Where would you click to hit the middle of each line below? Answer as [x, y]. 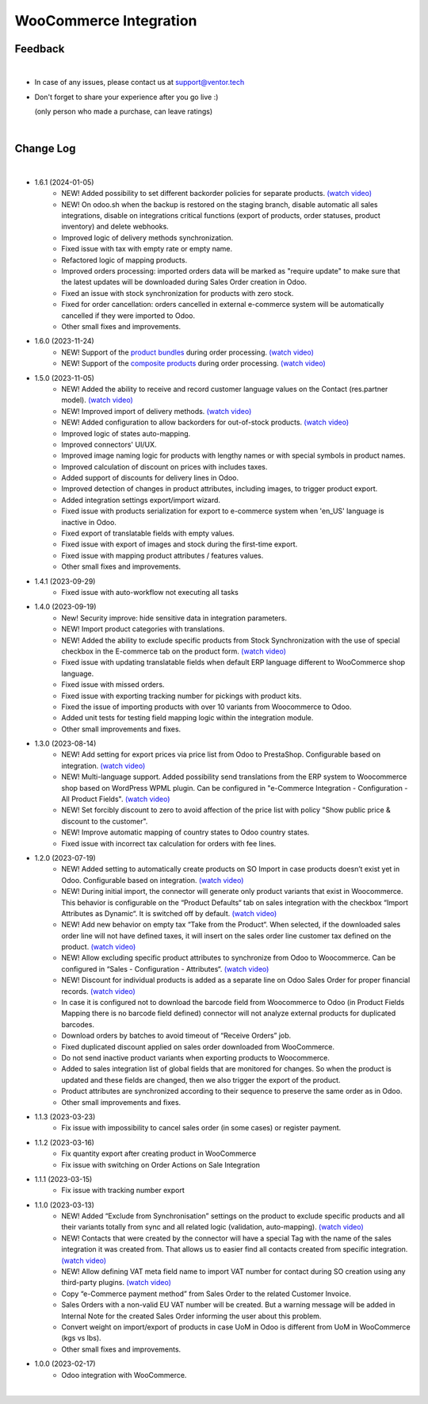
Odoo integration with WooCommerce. [124, 1375]
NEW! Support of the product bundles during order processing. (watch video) [188, 352]
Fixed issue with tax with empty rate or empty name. [147, 249]
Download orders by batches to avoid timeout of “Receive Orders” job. [176, 1036]
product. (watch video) [99, 947]
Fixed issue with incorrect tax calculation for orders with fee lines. [169, 843]
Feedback [40, 49]
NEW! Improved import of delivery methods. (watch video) [157, 411]
